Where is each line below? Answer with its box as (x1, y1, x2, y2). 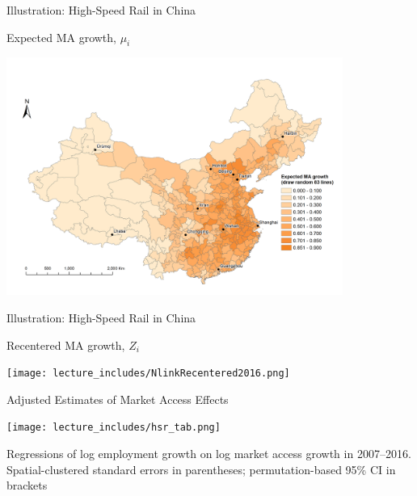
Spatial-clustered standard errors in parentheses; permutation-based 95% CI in (6, 460, 396, 477)
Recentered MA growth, (6, 336, 125, 353)
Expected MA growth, (6, 28, 116, 45)
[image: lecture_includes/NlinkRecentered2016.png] (6, 368, 290, 380)
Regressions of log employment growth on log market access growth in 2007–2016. (6, 445, 411, 461)
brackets (6, 477, 48, 494)
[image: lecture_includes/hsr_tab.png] (6, 422, 221, 434)
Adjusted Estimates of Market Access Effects (6, 390, 229, 407)
